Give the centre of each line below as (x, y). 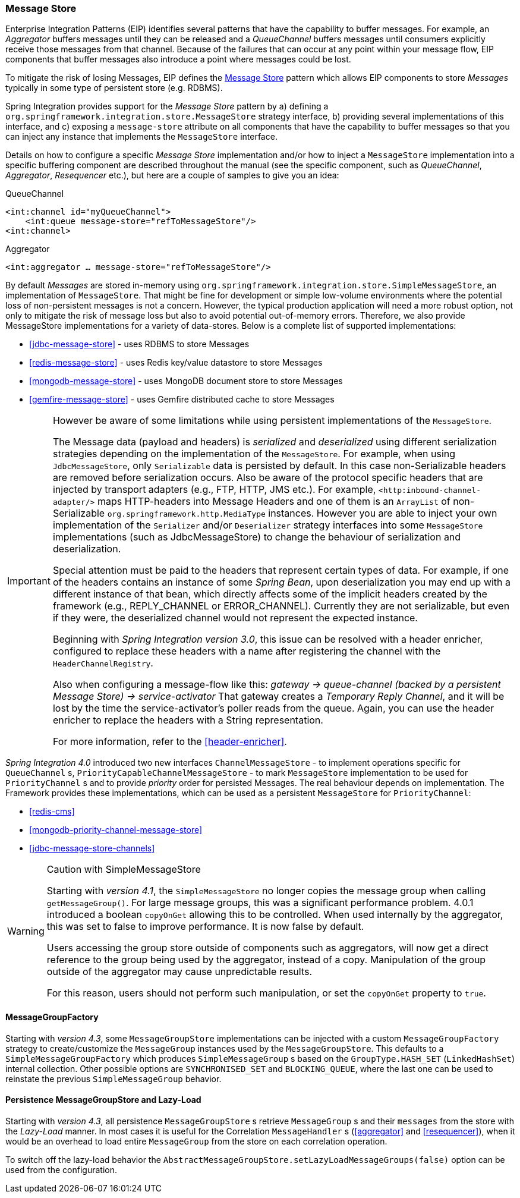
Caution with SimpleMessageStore (124, 870)
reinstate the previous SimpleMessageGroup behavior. (114, 1078)
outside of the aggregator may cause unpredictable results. (179, 972)
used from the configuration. (62, 1169)
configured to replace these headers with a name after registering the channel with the (247, 651)
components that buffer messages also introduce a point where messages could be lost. (178, 59)
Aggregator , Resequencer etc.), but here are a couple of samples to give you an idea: (172, 175)
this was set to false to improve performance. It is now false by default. (205, 927)
